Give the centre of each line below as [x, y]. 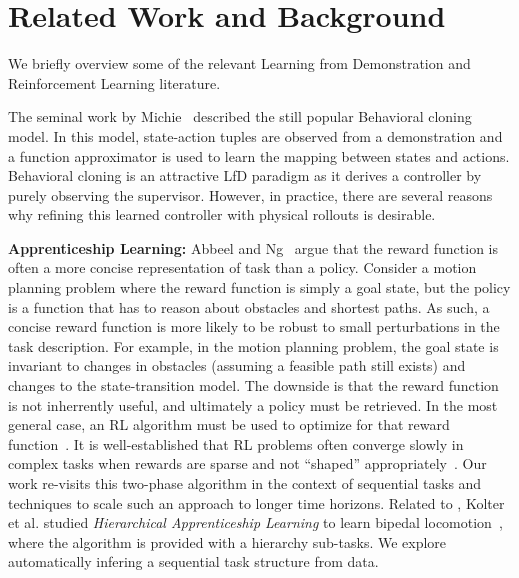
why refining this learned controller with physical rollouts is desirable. [222, 214]
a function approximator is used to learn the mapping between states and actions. [259, 155]
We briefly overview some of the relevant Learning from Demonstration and [239, 63]
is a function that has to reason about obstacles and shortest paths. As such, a [249, 306]
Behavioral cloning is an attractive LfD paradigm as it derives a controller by [245, 175]
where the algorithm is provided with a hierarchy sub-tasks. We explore [227, 541]
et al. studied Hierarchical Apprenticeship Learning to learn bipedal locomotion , [255, 522]
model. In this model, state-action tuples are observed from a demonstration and [255, 135]
